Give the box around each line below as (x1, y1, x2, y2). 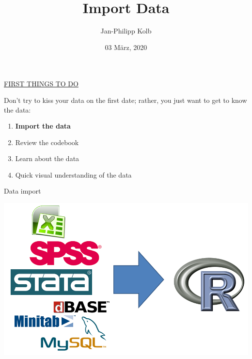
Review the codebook (15, 137, 79, 147)
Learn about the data (15, 153, 79, 163)
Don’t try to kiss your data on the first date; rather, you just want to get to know (4, 95, 247, 105)
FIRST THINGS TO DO (4, 79, 79, 89)
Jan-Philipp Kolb (100, 26, 152, 36)
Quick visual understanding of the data (15, 169, 132, 179)
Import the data (15, 121, 71, 131)
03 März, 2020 (105, 42, 147, 52)
